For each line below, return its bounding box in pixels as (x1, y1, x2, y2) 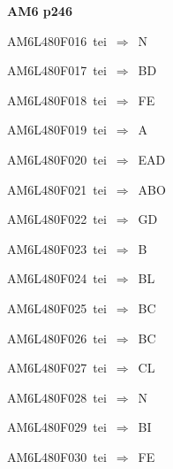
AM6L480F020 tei (7, 150, 107, 168)
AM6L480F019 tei (7, 120, 107, 139)
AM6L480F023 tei (7, 239, 107, 258)
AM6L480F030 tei (7, 447, 107, 465)
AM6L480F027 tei (7, 358, 107, 377)
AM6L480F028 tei (7, 388, 107, 406)
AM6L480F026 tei (7, 328, 107, 347)
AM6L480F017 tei (7, 61, 107, 80)
